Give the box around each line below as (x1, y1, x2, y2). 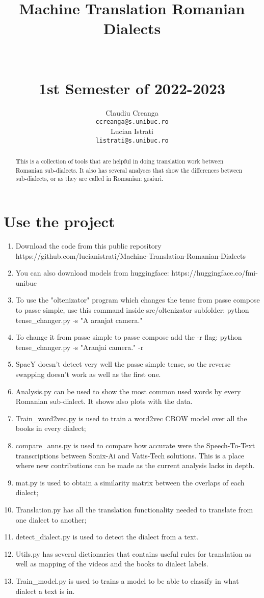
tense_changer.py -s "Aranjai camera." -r (15, 341, 144, 352)
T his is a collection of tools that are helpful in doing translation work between (15, 157, 224, 166)
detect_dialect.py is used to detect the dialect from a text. (15, 531, 199, 542)
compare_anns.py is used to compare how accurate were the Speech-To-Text (15, 440, 255, 450)
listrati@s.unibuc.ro (95, 137, 169, 144)
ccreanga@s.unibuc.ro (95, 118, 169, 126)
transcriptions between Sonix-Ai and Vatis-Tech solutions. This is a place (15, 450, 245, 460)
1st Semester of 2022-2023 (38, 77, 226, 98)
